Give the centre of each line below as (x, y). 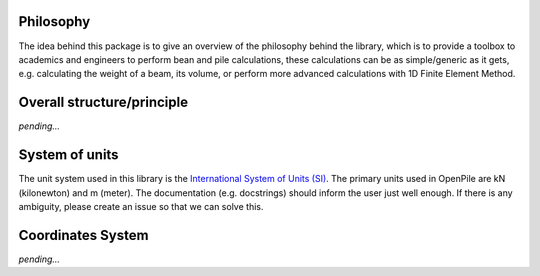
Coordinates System (83, 235)
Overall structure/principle (103, 102)
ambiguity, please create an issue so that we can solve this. (141, 206)
